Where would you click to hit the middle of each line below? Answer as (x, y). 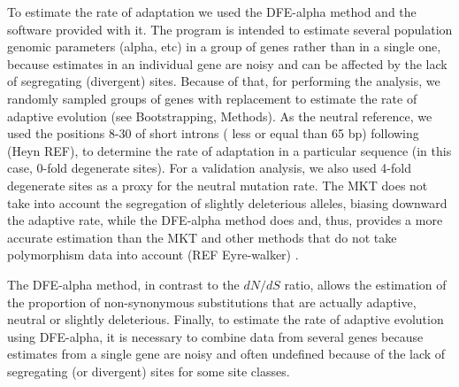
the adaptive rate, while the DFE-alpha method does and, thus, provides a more (225, 220)
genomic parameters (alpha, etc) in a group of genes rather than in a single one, (224, 46)
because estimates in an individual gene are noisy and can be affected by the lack (227, 63)
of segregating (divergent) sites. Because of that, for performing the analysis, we (224, 81)
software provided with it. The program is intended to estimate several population (230, 29)
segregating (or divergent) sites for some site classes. (149, 371)
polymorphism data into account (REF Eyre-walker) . (153, 255)
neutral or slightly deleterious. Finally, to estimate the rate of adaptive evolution (226, 319)
